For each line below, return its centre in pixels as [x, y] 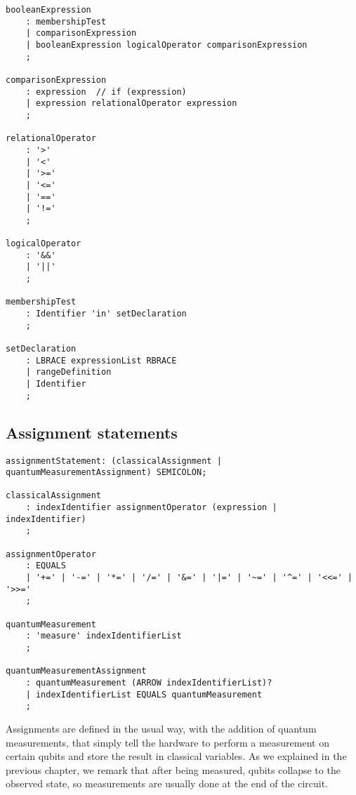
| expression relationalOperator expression [131, 103]
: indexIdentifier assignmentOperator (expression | [151, 508]
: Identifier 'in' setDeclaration [106, 314]
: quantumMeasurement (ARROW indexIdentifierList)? [149, 682]
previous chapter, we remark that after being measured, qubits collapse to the [173, 769]
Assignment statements [92, 432]
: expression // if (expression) [106, 92]
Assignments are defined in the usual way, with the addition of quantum [161, 728]
